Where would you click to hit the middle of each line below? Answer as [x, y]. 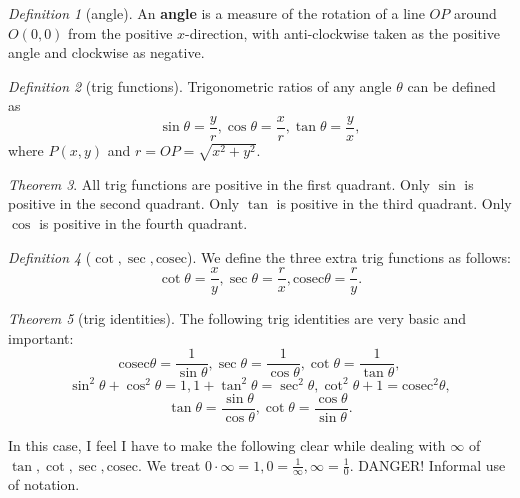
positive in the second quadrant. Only [124, 203]
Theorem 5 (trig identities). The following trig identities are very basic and [237, 318]
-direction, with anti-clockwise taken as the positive [342, 32]
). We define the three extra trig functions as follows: [349, 256]
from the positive [120, 32]
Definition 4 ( [50, 256]
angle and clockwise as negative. [106, 52]
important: [41, 337]
